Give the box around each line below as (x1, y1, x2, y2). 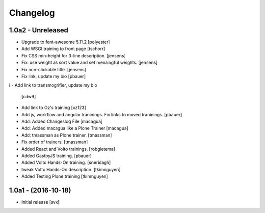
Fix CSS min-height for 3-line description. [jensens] (21, 53, 126, 58)
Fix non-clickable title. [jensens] (21, 66, 86, 72)
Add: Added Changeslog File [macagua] (21, 118, 103, 124)
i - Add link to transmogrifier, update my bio (9, 82, 98, 88)
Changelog (9, 7, 55, 18)
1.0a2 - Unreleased (9, 26, 68, 34)
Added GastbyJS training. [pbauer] (21, 153, 92, 159)
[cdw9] (21, 93, 36, 99)
